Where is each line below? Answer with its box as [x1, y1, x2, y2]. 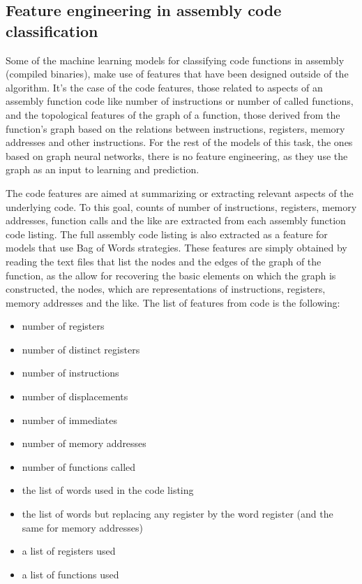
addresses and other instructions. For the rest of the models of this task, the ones [6, 135, 353, 149]
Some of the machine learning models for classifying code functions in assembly [6, 52, 345, 67]
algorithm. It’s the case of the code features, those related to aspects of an [6, 80, 323, 94]
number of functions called [22, 459, 136, 474]
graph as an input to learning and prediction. [6, 162, 199, 177]
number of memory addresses [22, 436, 146, 451]
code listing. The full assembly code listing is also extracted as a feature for [6, 226, 328, 241]
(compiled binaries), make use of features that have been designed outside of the [6, 66, 349, 81]
